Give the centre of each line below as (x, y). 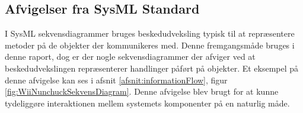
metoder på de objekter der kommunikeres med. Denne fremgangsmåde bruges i (150, 45)
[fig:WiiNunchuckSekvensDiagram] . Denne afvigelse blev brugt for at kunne (142, 91)
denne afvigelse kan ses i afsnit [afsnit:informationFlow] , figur (116, 80)
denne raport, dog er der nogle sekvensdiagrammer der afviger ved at (130, 56)
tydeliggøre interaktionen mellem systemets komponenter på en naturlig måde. (147, 103)
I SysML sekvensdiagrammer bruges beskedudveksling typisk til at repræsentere (150, 33)
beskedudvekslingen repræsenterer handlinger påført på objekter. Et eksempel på (152, 68)
